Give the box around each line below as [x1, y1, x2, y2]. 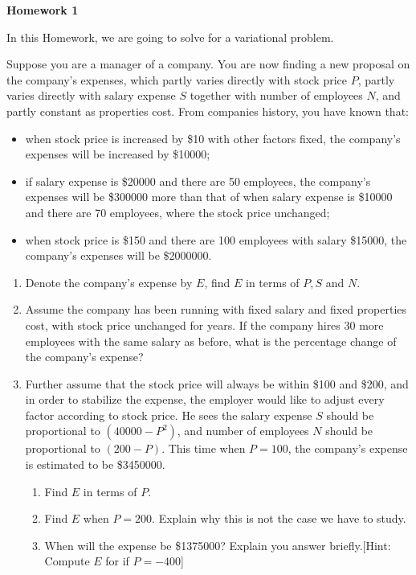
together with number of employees [190, 87, 363, 104]
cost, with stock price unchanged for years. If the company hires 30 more [25, 316, 384, 333]
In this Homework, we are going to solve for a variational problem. [6, 28, 334, 45]
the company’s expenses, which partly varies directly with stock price [6, 71, 348, 88]
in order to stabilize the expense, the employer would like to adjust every [25, 391, 385, 408]
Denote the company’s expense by [25, 273, 193, 290]
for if [105, 552, 129, 569]
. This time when [161, 440, 246, 457]
